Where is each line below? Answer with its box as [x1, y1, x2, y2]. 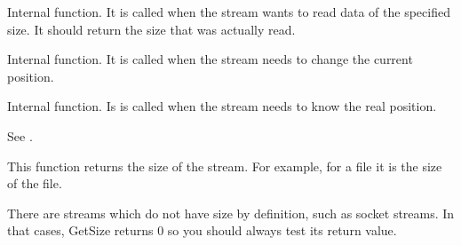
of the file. [7, 174, 62, 193]
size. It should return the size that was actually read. [7, 20, 296, 38]
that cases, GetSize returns [7, 221, 154, 240]
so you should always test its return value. [167, 221, 397, 240]
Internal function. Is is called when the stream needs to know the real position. [7, 97, 437, 115]
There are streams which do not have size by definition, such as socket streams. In [7, 203, 455, 222]
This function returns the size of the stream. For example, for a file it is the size [7, 156, 442, 175]
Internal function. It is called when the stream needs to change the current [7, 50, 413, 68]
